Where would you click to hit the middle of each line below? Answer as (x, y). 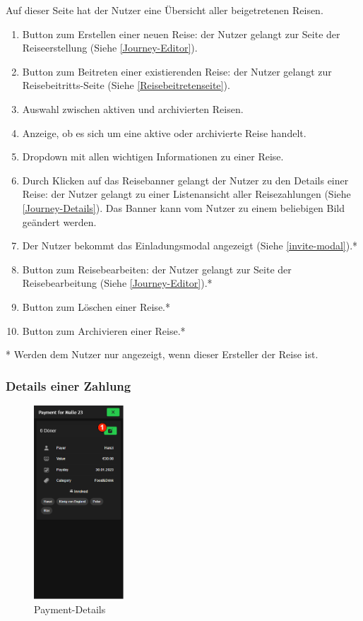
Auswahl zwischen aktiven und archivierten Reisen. (133, 108)
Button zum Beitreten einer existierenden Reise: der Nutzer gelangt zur (177, 71)
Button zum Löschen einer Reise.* (96, 306)
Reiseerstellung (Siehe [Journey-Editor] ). (110, 48)
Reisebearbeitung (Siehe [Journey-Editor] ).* (117, 283)
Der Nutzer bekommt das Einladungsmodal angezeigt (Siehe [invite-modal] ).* (190, 246)
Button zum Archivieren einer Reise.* (104, 330)
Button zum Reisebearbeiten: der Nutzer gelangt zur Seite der (157, 269)
